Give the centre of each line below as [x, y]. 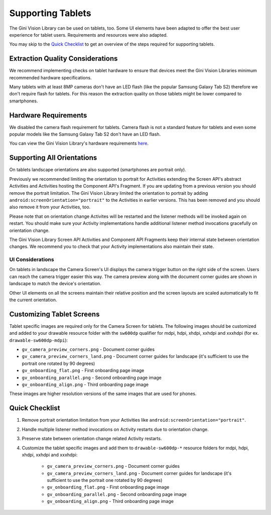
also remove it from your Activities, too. [50, 207]
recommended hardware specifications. [51, 77]
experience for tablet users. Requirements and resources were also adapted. [89, 35]
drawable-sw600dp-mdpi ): [39, 340]
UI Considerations [32, 260]
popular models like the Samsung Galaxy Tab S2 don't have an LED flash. [85, 134]
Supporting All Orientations [53, 158]
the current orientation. [33, 300]
